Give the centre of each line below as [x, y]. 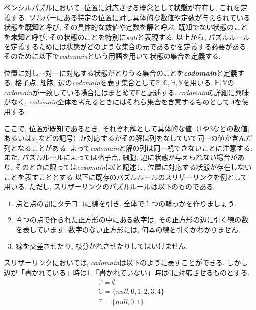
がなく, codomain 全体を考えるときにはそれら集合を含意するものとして [117, 102]
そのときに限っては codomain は [64, 167]
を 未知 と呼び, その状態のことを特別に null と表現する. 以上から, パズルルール [127, 36]
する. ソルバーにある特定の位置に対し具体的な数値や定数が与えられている [130, 17]
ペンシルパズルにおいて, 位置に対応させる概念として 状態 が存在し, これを [122, 7]
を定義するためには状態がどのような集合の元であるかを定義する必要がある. [126, 46]
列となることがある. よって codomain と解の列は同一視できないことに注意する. [128, 147]
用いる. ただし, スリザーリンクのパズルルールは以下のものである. [109, 186]
